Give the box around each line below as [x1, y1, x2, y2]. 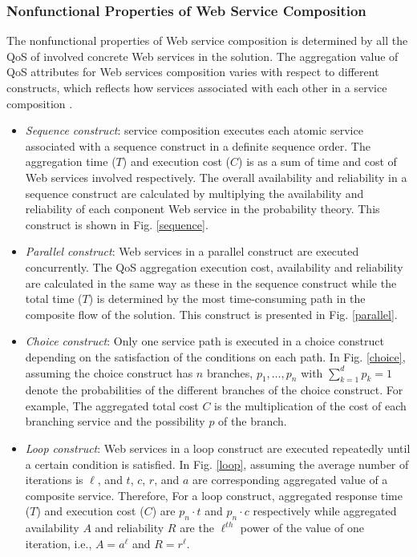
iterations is [25, 471, 83, 488]
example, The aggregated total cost [25, 397, 199, 414]
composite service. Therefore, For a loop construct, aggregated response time [25, 486, 403, 503]
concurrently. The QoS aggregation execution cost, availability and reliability [25, 258, 403, 275]
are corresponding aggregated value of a [192, 471, 388, 488]
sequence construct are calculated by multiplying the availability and [25, 184, 364, 201]
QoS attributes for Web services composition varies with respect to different [6, 63, 379, 80]
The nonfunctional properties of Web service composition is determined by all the [6, 32, 408, 49]
